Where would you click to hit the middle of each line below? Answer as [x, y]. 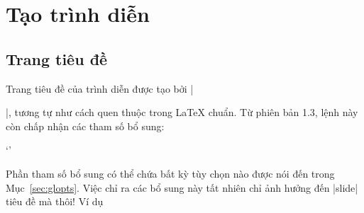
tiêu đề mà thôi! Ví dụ [55, 201]
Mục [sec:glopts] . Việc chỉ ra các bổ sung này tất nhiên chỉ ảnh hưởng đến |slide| [182, 187]
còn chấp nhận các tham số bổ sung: [85, 126]
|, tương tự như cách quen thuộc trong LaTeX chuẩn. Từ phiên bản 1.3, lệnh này [182, 112]
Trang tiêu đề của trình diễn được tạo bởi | [100, 88]
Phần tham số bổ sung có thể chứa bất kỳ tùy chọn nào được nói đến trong [170, 173]
